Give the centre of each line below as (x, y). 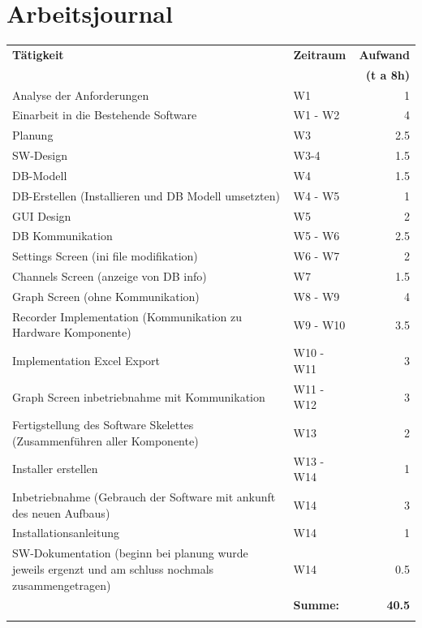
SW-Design (40, 155)
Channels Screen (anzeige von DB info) (110, 276)
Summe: (316, 605)
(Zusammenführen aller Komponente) (105, 440)
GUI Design (42, 215)
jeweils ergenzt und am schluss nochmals (113, 568)
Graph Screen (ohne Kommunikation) (106, 296)
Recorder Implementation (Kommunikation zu (127, 316)
